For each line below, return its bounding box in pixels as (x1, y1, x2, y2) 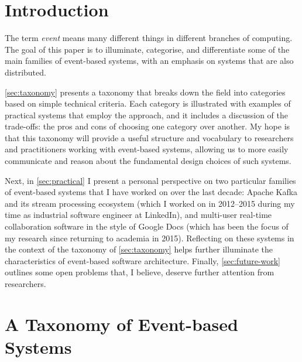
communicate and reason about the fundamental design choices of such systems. (5, 155, 291, 167)
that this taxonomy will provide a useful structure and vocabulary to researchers (5, 131, 294, 144)
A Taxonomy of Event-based (5, 312, 238, 336)
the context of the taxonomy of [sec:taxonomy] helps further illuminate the (5, 243, 273, 255)
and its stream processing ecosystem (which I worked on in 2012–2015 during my (5, 197, 295, 209)
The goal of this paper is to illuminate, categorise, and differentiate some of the (5, 43, 290, 55)
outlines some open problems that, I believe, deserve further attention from (5, 266, 274, 278)
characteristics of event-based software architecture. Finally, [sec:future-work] (5, 254, 281, 267)
